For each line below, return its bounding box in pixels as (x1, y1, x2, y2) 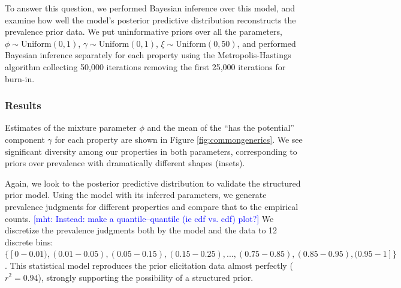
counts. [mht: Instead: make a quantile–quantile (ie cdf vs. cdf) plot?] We (5, 212, 274, 224)
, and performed (237, 37, 296, 49)
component (5, 133, 45, 145)
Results (5, 98, 41, 113)
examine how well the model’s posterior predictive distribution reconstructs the (5, 13, 296, 26)
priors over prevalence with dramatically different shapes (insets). (5, 157, 245, 169)
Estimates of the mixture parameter (5, 121, 137, 134)
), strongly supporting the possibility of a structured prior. (38, 271, 254, 283)
